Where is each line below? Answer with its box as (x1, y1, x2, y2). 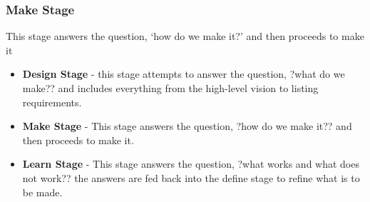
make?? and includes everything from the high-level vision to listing (22, 81, 319, 95)
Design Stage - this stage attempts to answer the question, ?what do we (22, 66, 345, 81)
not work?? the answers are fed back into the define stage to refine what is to (22, 170, 360, 185)
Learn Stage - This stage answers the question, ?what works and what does (22, 156, 359, 171)
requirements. (22, 94, 82, 109)
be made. (22, 184, 63, 199)
